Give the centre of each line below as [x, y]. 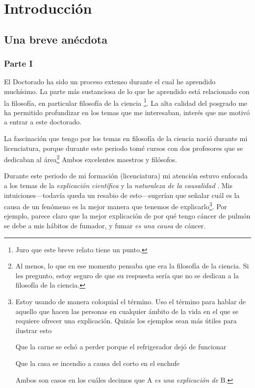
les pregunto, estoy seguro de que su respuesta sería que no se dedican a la [127, 275]
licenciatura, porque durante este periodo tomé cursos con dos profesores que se [124, 148]
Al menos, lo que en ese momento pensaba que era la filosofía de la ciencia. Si [132, 266]
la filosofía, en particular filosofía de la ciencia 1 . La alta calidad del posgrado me [126, 102]
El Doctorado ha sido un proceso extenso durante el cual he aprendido [110, 82]
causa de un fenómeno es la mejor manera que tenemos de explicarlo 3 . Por [115, 206]
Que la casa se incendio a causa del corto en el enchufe [98, 363]
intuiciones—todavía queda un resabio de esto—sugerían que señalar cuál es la [122, 195]
